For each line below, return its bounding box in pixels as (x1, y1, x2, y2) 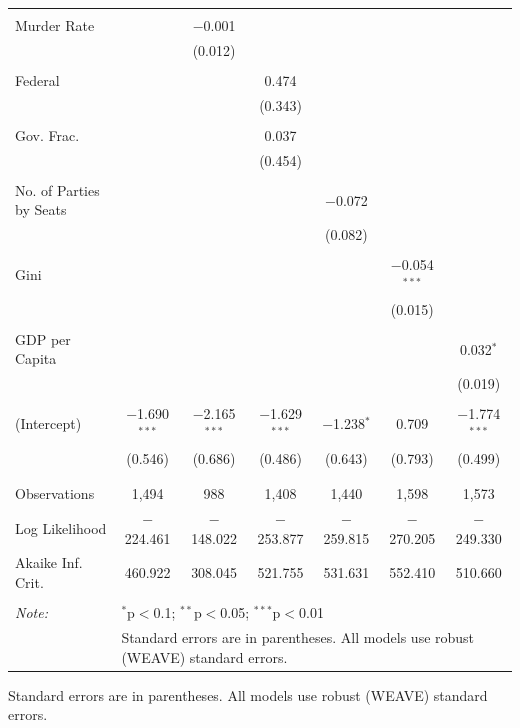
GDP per (15, 328, 71, 349)
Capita (15, 348, 57, 369)
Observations (15, 483, 95, 504)
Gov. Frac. (15, 124, 80, 145)
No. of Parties (15, 179, 100, 200)
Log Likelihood (15, 517, 107, 538)
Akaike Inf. (15, 552, 83, 573)
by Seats (15, 199, 67, 220)
